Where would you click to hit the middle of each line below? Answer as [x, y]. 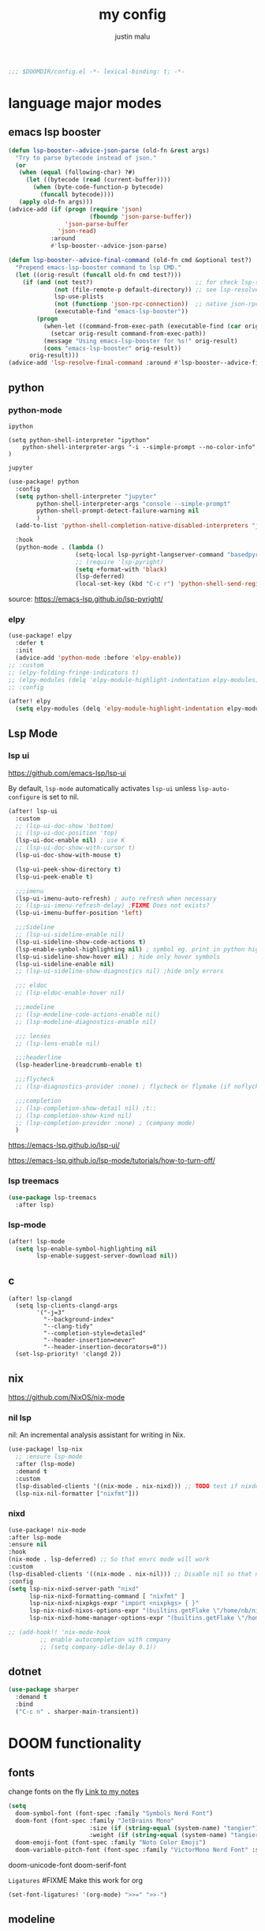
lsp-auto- [214, 789]
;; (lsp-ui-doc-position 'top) [67, 833]
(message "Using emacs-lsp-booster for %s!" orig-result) [140, 341]
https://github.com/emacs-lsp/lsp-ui [67, 773]
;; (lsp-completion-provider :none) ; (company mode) [105, 1123]
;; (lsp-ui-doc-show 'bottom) [65, 826]
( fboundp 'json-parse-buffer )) [141, 216]
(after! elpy [30, 701]
